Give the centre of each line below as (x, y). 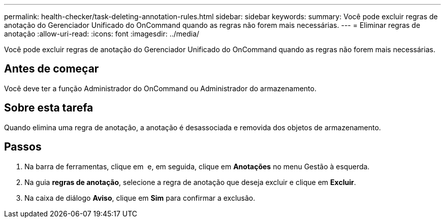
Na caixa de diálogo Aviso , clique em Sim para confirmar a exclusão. (140, 198)
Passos (23, 147)
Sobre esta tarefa (49, 108)
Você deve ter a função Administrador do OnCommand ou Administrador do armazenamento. (160, 88)
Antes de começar (52, 69)
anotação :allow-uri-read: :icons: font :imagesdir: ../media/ (102, 34)
